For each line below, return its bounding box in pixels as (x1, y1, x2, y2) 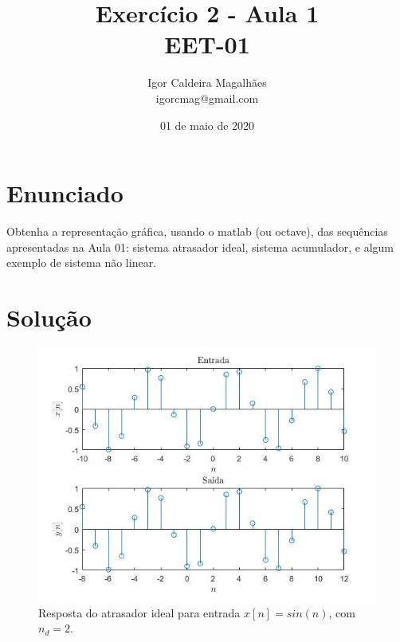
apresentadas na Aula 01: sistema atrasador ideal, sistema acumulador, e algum (6, 238, 394, 255)
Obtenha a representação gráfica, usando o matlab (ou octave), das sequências (6, 223, 388, 240)
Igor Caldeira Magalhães (147, 74, 267, 91)
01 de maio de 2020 (159, 116, 255, 133)
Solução (6, 301, 92, 333)
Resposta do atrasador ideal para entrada (38, 604, 241, 620)
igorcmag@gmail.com (155, 89, 259, 106)
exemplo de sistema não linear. (6, 254, 157, 271)
